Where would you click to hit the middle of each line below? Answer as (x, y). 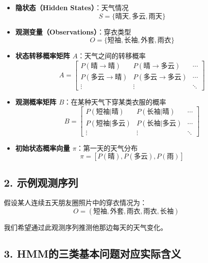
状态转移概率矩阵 (43, 56)
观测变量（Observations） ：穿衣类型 (73, 31)
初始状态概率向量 (43, 148)
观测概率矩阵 (36, 101)
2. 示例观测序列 (41, 182)
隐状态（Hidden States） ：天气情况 (72, 7)
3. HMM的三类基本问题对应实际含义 (93, 253)
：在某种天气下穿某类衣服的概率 (115, 101)
